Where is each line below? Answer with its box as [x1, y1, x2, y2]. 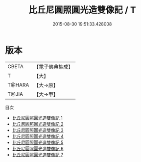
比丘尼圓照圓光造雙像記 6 [12, 145, 64, 151]
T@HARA [7, 81, 29, 88]
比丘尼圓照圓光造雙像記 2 [12, 121, 64, 127]
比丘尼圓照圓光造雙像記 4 [12, 133, 64, 139]
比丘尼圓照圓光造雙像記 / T [28, 4, 136, 16]
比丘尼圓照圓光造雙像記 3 [12, 127, 64, 133]
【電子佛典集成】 [34, 63, 73, 70]
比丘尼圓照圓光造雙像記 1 [12, 115, 63, 121]
